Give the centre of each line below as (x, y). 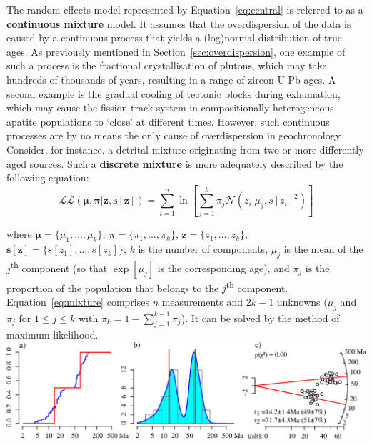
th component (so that (59, 266)
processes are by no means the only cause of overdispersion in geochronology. (175, 135)
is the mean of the (323, 249)
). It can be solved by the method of (260, 317)
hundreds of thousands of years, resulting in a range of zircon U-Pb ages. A (171, 79)
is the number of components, (203, 249)
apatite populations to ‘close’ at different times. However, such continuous (168, 121)
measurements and (202, 301)
